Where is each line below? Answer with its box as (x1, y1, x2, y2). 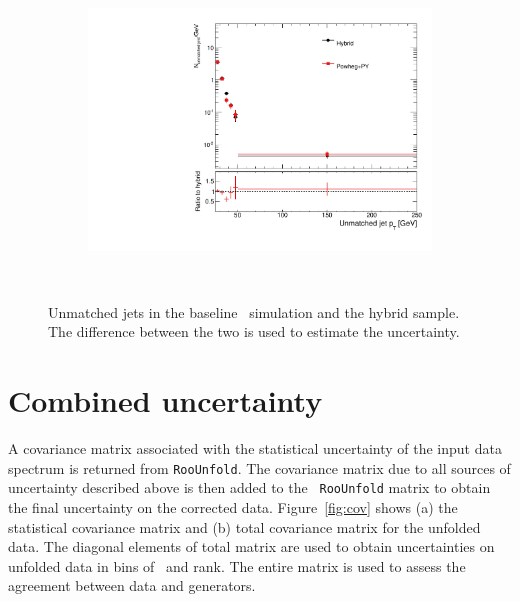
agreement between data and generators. (8, 575, 256, 596)
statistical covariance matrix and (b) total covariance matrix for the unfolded (8, 516, 481, 537)
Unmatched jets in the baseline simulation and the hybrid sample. (48, 301, 460, 322)
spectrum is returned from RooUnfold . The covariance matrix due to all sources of (8, 457, 511, 478)
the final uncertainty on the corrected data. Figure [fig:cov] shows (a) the (8, 497, 458, 518)
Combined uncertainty (8, 380, 323, 421)
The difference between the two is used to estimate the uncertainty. (48, 321, 460, 342)
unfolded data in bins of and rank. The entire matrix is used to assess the (8, 555, 466, 576)
